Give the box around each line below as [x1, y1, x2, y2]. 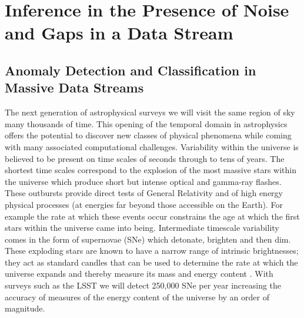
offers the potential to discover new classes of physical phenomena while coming [5, 129, 292, 141]
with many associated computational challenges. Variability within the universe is [5, 140, 299, 153]
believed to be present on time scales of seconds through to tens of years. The [5, 152, 285, 164]
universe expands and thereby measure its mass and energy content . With [5, 267, 273, 280]
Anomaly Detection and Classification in [5, 61, 256, 79]
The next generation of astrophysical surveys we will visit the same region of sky [5, 106, 295, 118]
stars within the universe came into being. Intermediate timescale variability [5, 221, 279, 234]
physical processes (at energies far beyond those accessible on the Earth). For [5, 198, 283, 210]
